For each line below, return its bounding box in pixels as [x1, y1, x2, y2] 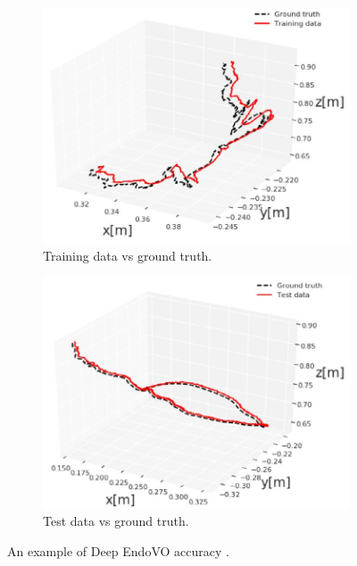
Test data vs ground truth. [43, 512, 189, 530]
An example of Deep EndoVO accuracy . [7, 541, 229, 560]
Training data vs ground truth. [43, 246, 212, 264]
